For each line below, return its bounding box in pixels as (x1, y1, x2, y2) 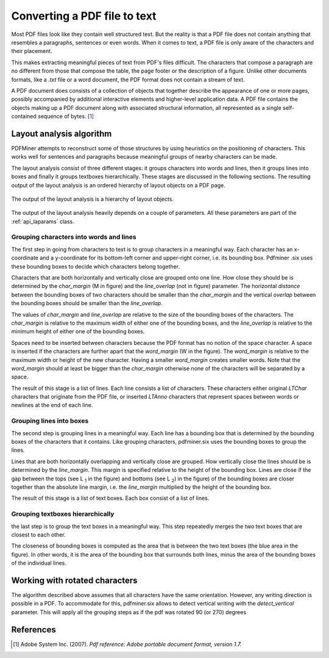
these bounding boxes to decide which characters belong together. (11, 262, 180, 270)
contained (11, 113, 37, 120)
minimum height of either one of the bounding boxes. (11, 328, 145, 335)
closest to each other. (11, 531, 66, 538)
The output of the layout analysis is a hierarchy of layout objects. (11, 195, 174, 203)
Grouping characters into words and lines (11, 233, 136, 241)
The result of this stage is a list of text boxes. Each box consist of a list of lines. (11, 494, 210, 502)
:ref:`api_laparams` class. (11, 217, 74, 225)
